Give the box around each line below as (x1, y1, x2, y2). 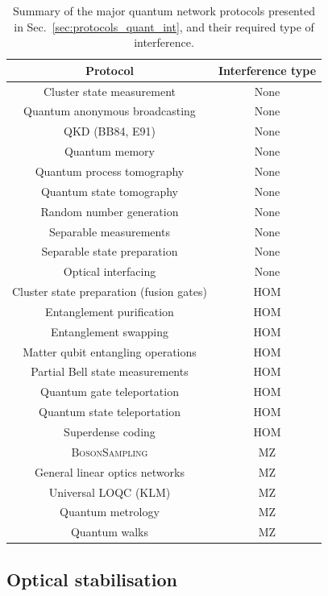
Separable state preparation (41, 243, 178, 260)
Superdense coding (64, 423, 156, 440)
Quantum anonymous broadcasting (23, 102, 196, 119)
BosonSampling (71, 443, 148, 460)
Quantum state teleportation (39, 403, 181, 420)
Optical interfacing (63, 263, 156, 280)
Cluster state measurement (43, 82, 176, 99)
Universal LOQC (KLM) (48, 483, 171, 500)
